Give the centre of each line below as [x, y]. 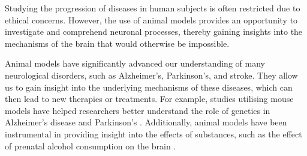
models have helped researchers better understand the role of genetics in [138, 110]
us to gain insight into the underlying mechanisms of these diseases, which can [149, 87]
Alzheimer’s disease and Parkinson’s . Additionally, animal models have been [146, 122]
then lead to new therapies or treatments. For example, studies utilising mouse [149, 99]
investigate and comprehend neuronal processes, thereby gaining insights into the [154, 31]
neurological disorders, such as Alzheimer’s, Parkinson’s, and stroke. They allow [151, 75]
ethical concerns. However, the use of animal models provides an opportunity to [151, 19]
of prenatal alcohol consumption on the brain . [91, 145]
